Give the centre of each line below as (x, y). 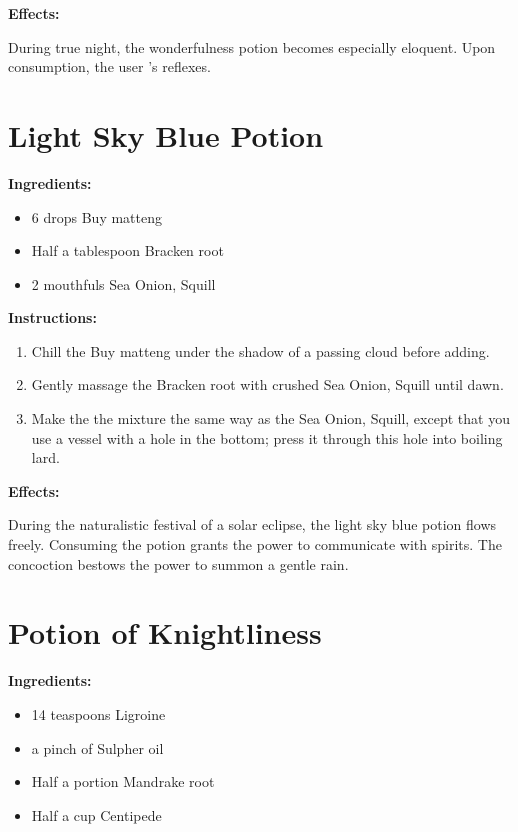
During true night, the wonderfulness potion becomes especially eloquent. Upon (252, 46)
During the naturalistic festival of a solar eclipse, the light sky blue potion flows (252, 524)
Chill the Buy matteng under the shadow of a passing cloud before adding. (260, 350)
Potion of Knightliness (165, 632)
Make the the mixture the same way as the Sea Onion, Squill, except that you (270, 418)
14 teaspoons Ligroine (98, 713)
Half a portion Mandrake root (123, 781)
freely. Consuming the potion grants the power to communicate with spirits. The (255, 544)
